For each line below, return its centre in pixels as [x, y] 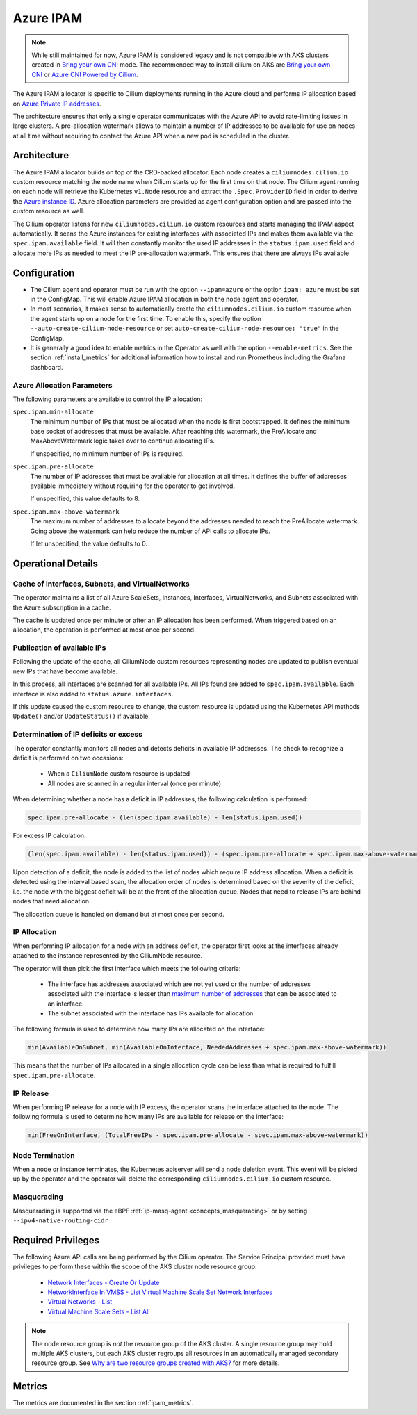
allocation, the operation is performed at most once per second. [104, 630]
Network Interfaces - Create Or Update [104, 1282]
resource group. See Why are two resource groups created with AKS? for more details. [156, 1363]
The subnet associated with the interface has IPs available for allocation [150, 1013]
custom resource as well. [49, 211]
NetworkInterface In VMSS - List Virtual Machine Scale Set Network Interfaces [160, 1292]
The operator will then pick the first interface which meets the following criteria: [127, 968]
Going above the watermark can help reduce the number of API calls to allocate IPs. [150, 531]
